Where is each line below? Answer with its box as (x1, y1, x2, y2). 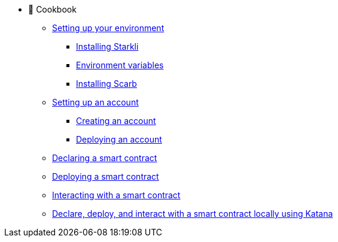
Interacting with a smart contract (52, 190, 181, 200)
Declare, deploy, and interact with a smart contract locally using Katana (52, 208, 333, 219)
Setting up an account (52, 97, 139, 107)
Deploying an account (76, 134, 162, 144)
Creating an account (76, 116, 156, 126)
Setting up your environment (52, 23, 165, 33)
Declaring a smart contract (52, 153, 157, 163)
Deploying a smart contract (52, 171, 159, 181)
